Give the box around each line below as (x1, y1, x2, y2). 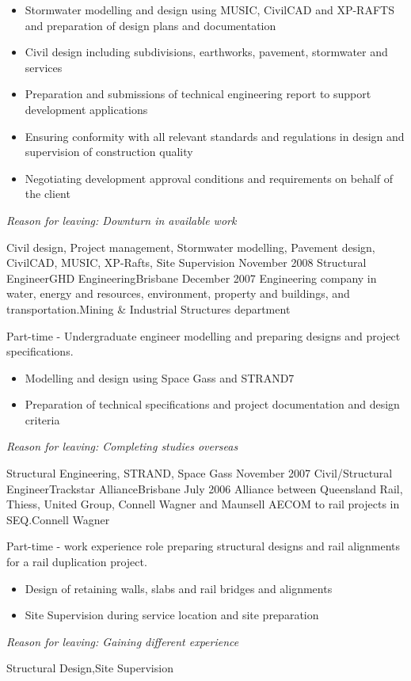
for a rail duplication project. (6, 554, 147, 570)
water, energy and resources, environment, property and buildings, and (6, 285, 350, 302)
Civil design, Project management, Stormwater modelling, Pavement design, (6, 238, 375, 255)
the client (25, 185, 70, 202)
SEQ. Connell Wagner (6, 511, 110, 527)
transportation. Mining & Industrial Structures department (6, 300, 291, 317)
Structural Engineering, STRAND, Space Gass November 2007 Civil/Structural (6, 465, 393, 481)
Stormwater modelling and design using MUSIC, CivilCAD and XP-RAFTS (25, 2, 394, 17)
